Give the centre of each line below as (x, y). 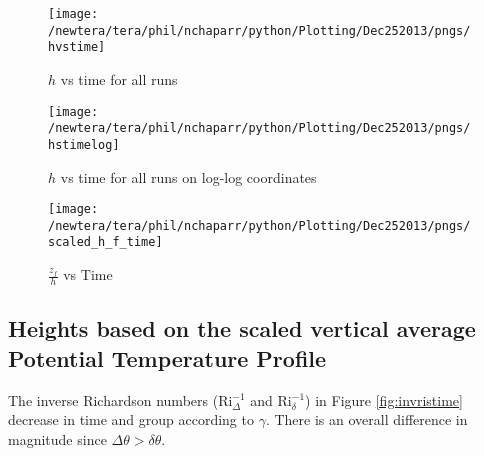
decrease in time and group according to (131, 419)
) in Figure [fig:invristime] (384, 399)
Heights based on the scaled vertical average (242, 328)
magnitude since (57, 438)
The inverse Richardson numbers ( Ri (120, 399)
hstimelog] (84, 144)
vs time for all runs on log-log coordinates (188, 176)
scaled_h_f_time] (105, 242)
